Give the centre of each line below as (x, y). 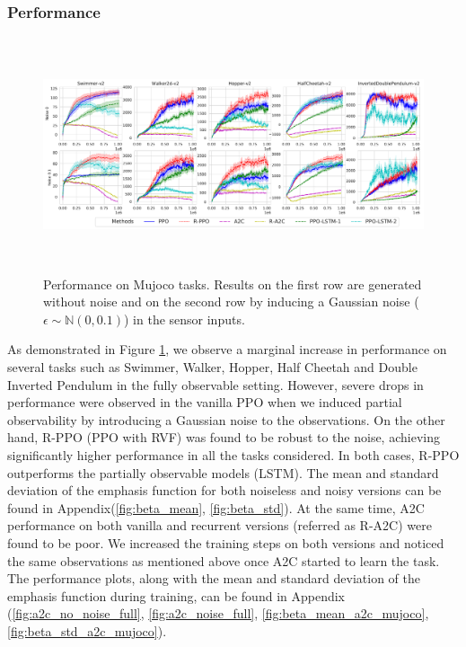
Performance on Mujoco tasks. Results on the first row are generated (233, 284)
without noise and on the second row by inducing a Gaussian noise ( (231, 301)
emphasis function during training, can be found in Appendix (176, 595)
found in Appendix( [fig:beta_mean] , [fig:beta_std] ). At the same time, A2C (216, 507)
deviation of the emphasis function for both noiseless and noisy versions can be (224, 490)
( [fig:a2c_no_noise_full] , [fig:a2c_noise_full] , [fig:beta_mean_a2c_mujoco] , (218, 613)
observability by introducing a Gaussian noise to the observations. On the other (226, 419)
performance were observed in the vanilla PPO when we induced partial (205, 402)
